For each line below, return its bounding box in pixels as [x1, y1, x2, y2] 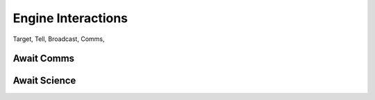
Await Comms [12, 53, 75, 65]
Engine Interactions [12, 10, 128, 26]
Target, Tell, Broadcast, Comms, [12, 35, 105, 43]
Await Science [12, 75, 76, 87]
